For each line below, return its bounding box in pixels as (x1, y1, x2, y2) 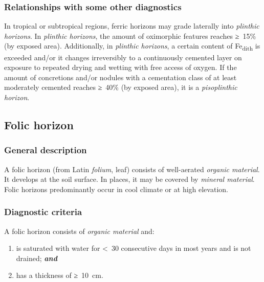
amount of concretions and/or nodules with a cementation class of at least (4, 72, 237, 82)
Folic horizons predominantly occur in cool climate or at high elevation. (4, 183, 228, 194)
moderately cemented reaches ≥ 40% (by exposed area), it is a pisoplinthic (4, 82, 237, 92)
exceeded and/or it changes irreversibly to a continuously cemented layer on (4, 52, 242, 62)
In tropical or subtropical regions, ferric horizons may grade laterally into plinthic (4, 20, 259, 31)
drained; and (16, 252, 57, 263)
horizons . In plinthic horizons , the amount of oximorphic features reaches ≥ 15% (4, 30, 256, 41)
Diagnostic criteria (4, 205, 82, 218)
